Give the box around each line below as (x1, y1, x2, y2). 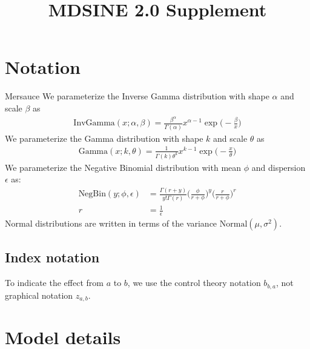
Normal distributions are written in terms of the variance (5, 217, 217, 230)
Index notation (5, 248, 100, 267)
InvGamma (73, 119, 115, 128)
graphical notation (5, 288, 73, 301)
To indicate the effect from (5, 276, 104, 289)
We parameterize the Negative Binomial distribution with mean (5, 161, 242, 173)
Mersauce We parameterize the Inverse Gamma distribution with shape (5, 90, 269, 102)
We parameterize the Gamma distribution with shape (5, 131, 203, 144)
